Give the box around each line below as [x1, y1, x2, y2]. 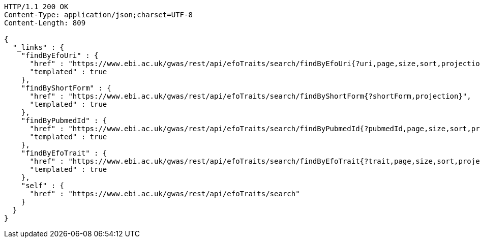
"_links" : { [12, 43, 65, 51]
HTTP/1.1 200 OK [4, 3, 69, 11]
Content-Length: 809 [4, 19, 86, 27]
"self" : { [21, 181, 65, 190]
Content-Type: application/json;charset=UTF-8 [4, 11, 193, 19]
